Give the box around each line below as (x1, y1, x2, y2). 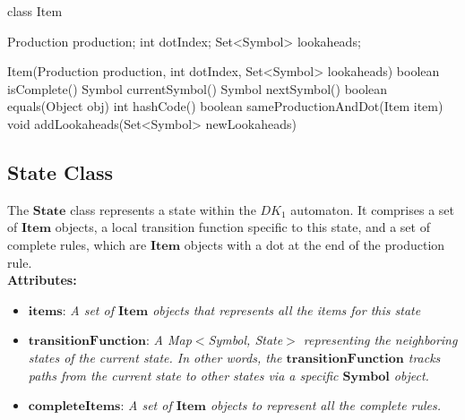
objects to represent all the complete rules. (210, 396, 442, 415)
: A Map (146, 330, 192, 349)
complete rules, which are (7, 235, 147, 253)
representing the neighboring (303, 330, 458, 349)
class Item (7, 2, 63, 20)
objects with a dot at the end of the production (184, 235, 445, 253)
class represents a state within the (70, 200, 256, 219)
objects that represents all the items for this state (152, 300, 421, 319)
